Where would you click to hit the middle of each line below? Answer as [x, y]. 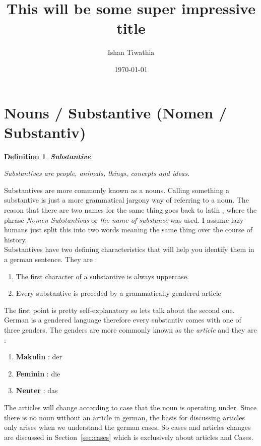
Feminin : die [38, 373]
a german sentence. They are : [51, 259]
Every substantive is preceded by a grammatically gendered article [118, 293]
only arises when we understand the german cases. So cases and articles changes [127, 427]
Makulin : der [39, 357]
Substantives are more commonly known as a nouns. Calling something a [117, 190]
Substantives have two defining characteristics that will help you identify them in [129, 249]
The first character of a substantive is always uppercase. [102, 276]
